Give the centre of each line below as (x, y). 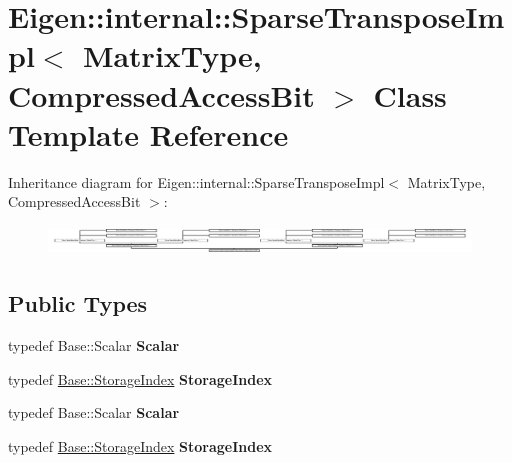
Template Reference (148, 133)
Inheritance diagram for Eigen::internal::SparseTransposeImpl (196, 181)
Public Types (78, 303)
